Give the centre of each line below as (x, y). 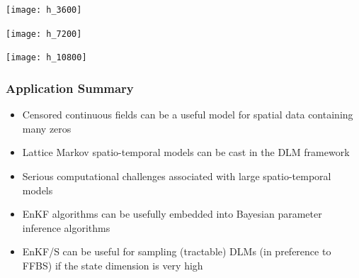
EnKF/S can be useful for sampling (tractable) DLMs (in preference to (177, 251)
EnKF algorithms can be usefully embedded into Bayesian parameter (172, 214)
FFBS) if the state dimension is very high (113, 265)
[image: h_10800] (46, 58)
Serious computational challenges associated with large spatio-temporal (177, 176)
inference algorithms (66, 227)
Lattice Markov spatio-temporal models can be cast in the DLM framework (186, 152)
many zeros (47, 128)
